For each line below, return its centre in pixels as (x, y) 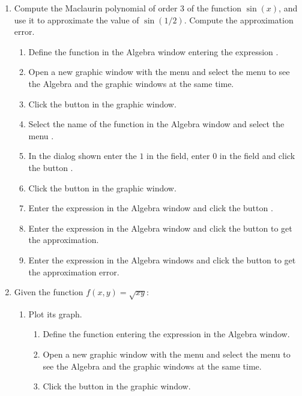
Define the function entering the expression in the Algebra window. (166, 334)
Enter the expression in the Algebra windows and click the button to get (162, 259)
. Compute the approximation (239, 19)
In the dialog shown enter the (83, 156)
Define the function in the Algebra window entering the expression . (153, 51)
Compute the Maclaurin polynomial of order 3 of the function (128, 8)
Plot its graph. (55, 313)
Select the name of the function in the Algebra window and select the (156, 124)
